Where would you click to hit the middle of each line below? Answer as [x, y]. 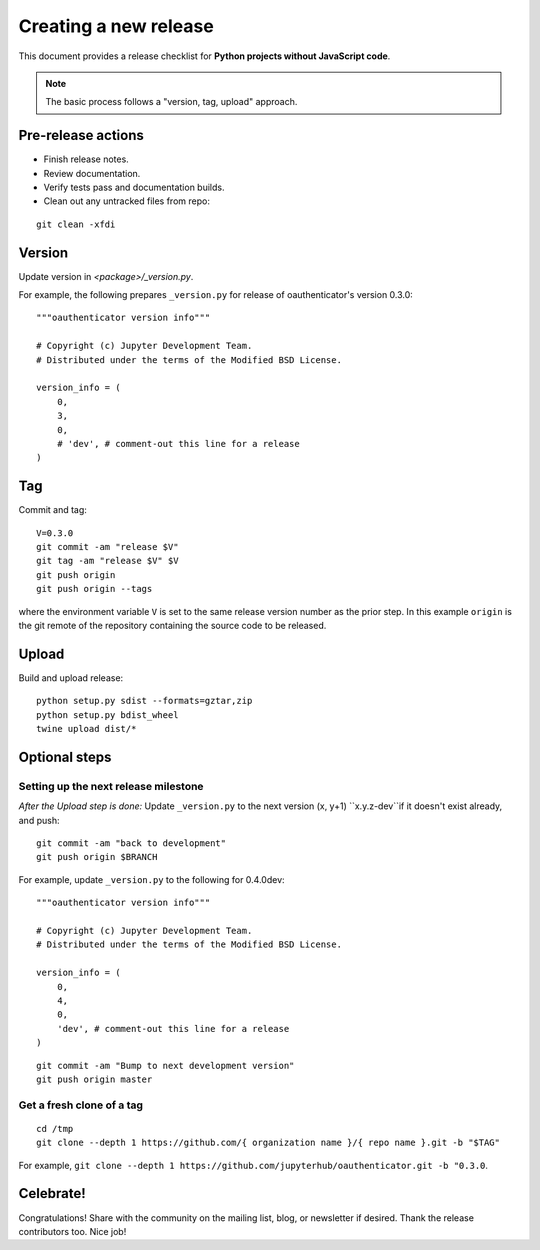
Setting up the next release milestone [111, 786]
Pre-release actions [81, 135]
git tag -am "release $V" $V [107, 561]
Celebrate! [52, 1193]
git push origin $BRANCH [97, 857]
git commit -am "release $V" [107, 547]
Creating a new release [116, 26]
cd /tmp [55, 1128]
